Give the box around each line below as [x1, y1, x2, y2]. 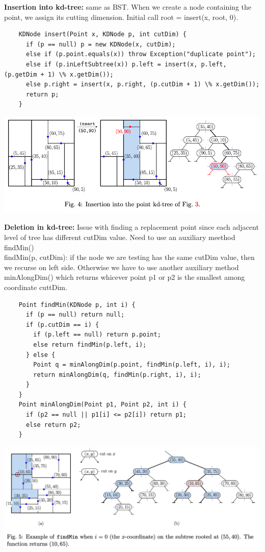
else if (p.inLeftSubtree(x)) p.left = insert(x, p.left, [25, 60, 227, 68]
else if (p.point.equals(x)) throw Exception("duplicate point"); [25, 51, 256, 58]
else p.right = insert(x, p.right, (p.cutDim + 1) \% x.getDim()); [25, 81, 260, 88]
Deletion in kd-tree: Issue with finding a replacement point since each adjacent [4, 222, 259, 232]
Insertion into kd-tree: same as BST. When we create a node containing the [4, 2, 252, 12]
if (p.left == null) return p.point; [33, 331, 161, 339]
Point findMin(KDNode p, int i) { [18, 301, 136, 308]
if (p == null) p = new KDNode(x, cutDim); [25, 40, 176, 48]
